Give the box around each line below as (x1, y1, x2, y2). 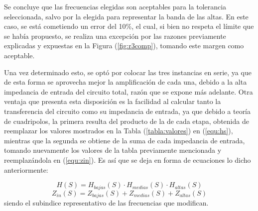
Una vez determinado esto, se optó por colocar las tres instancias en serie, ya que (4, 67, 252, 77)
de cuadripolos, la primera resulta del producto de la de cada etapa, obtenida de (4, 115, 249, 126)
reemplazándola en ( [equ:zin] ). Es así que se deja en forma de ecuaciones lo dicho (4, 154, 251, 165)
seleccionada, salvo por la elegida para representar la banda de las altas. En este (4, 11, 249, 21)
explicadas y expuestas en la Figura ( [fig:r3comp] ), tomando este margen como (4, 40, 244, 51)
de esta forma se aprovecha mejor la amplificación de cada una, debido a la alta (4, 77, 247, 87)
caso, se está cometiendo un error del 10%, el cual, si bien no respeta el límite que (4, 21, 254, 31)
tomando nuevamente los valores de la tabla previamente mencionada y (4, 145, 222, 155)
